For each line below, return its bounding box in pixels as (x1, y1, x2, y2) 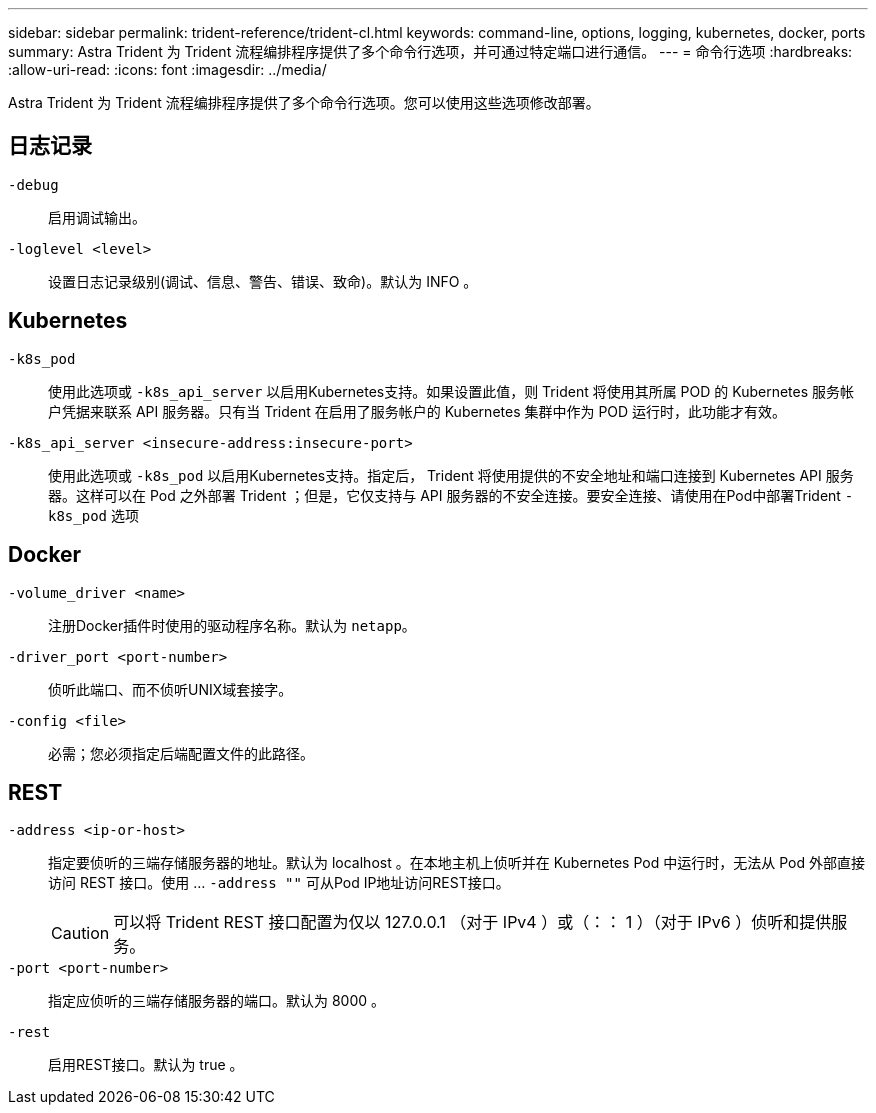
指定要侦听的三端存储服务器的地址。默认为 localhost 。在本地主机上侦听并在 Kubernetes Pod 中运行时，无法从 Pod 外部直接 (48, 854, 865, 872)
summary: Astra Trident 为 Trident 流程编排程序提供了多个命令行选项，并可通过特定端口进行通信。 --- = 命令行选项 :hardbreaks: (8, 43, 853, 60)
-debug (8, 176, 59, 193)
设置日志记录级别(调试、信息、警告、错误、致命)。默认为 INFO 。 (48, 272, 478, 290)
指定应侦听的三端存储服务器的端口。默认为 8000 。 (48, 992, 386, 1010)
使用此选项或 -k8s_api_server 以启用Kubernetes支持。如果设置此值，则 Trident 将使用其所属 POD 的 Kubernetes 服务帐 (48, 382, 855, 400)
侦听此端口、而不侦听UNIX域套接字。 (48, 680, 293, 698)
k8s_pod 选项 (48, 506, 139, 524)
